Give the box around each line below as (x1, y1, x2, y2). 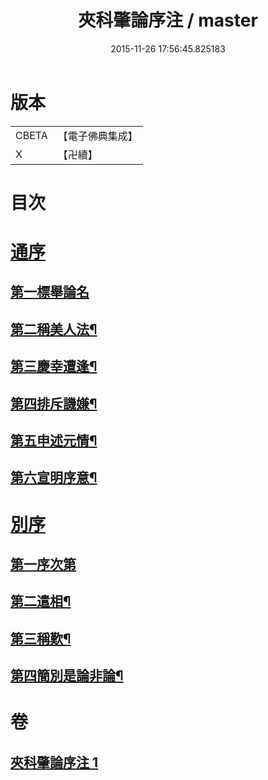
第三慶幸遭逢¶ (10, 358, 98, 375)
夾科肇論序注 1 (10, 754, 99, 771)
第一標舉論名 (10, 284, 90, 301)
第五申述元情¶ (10, 432, 98, 450)
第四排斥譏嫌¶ (10, 395, 98, 412)
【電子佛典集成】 (57, 129, 138, 143)
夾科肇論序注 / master (78, 9, 258, 32)
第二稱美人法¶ (10, 321, 98, 338)
